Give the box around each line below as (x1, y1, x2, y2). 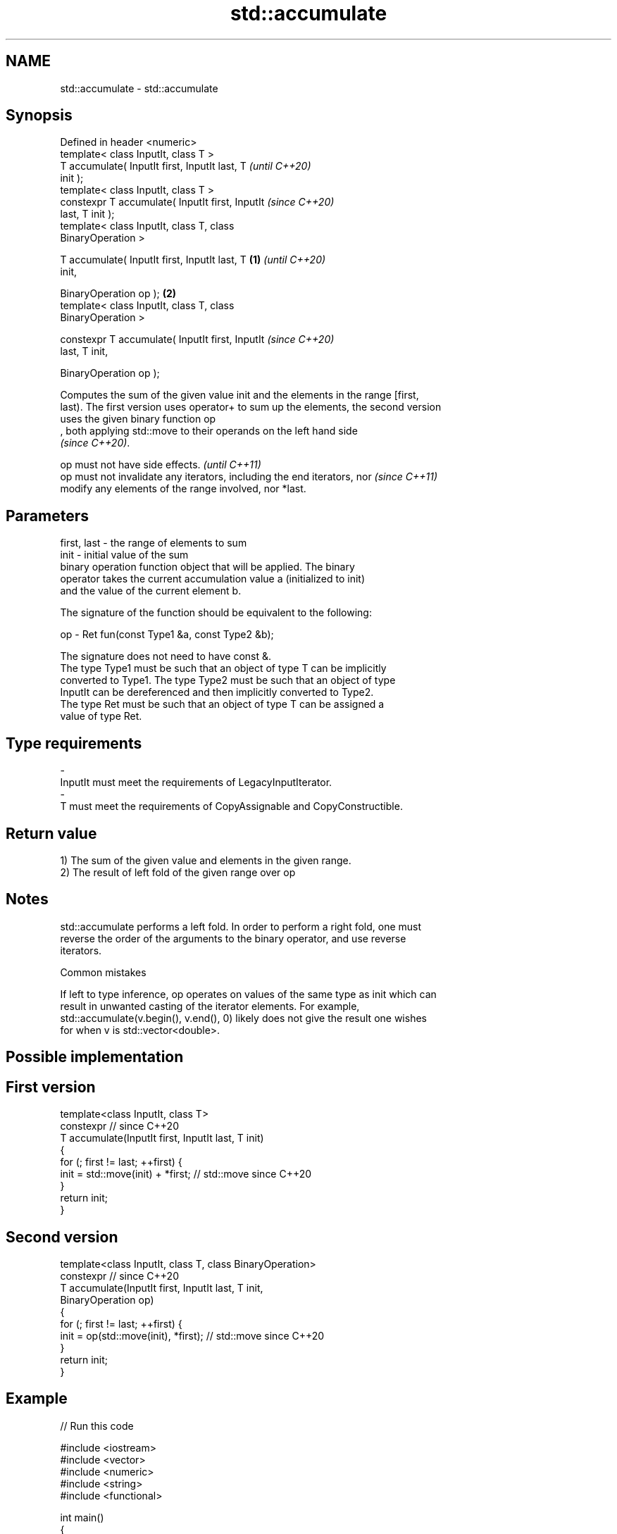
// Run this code (60, 1419, 134, 1432)
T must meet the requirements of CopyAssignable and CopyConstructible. (60, 800, 403, 813)
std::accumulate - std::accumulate (60, 82, 218, 94)
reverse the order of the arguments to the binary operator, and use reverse (60, 932, 406, 944)
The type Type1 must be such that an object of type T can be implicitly (60, 662, 387, 675)
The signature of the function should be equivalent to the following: (60, 606, 372, 619)
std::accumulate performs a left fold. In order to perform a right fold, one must (60, 920, 422, 933)
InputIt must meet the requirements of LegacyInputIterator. (60, 776, 332, 789)
